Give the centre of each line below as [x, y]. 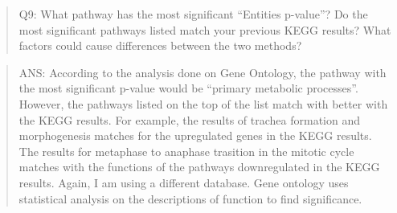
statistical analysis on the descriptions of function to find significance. [190, 198]
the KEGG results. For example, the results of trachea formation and [190, 119]
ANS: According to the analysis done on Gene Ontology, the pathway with [203, 72]
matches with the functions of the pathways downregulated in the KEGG [199, 167]
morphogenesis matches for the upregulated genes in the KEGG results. [195, 135]
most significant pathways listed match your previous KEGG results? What [205, 29]
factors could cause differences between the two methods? [160, 45]
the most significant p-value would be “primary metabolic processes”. [188, 88]
